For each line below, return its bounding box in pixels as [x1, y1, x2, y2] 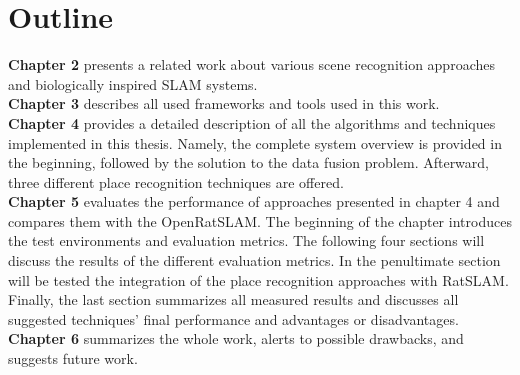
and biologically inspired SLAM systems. [8, 73, 258, 94]
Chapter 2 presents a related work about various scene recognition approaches [8, 54, 495, 75]
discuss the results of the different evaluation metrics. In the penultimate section [8, 250, 501, 271]
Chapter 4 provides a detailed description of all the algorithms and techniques [8, 112, 496, 133]
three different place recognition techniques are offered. [8, 171, 344, 192]
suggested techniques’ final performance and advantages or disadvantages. [8, 308, 459, 329]
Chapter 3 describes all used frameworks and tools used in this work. [8, 93, 440, 114]
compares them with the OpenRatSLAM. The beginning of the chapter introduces [8, 210, 512, 231]
